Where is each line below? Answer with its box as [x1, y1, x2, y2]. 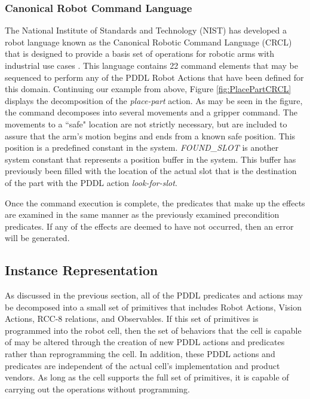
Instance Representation [5, 261, 158, 279]
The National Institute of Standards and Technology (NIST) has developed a [5, 24, 287, 36]
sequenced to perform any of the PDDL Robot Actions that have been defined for [5, 71, 304, 83]
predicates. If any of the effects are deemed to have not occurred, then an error [5, 220, 294, 232]
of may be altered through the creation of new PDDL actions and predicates [5, 336, 285, 348]
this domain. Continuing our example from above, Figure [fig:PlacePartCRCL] [5, 83, 291, 95]
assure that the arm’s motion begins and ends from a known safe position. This [5, 129, 296, 142]
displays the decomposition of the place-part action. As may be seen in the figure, [5, 94, 303, 106]
